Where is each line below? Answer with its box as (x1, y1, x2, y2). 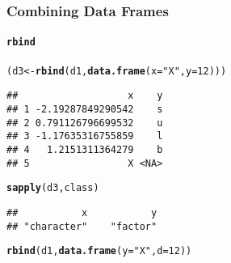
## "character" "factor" (6, 220, 157, 232)
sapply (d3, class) (6, 182, 99, 194)
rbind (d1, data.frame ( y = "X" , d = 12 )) (6, 245, 192, 257)
